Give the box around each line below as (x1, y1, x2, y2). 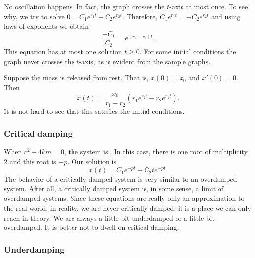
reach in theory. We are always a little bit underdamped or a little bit (4, 212, 215, 222)
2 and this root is (4, 156, 56, 166)
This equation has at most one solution (4, 46, 122, 57)
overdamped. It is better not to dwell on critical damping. (4, 222, 179, 232)
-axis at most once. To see (169, 1, 248, 11)
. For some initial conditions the (139, 46, 236, 57)
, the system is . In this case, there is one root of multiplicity (64, 147, 248, 156)
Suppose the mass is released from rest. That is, (4, 73, 149, 83)
